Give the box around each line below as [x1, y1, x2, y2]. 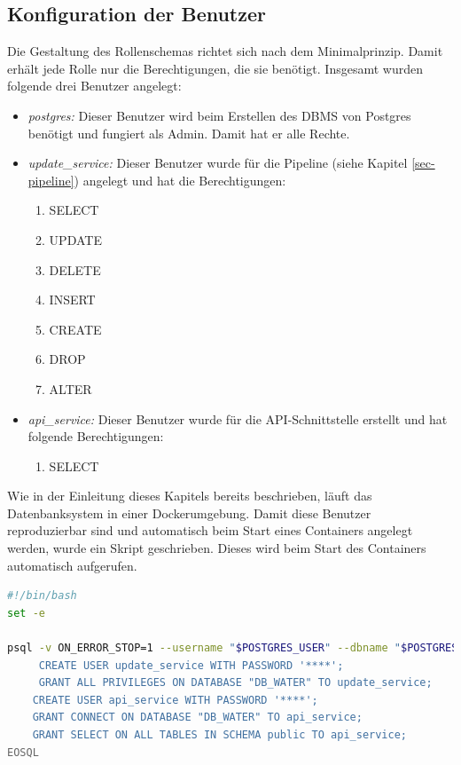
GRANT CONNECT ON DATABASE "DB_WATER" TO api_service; [32, 711, 363, 724]
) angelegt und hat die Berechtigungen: [74, 170, 286, 189]
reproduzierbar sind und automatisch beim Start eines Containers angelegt [7, 521, 413, 540]
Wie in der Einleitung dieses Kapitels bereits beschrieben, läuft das [7, 486, 372, 505]
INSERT [49, 290, 96, 309]
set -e [7, 606, 45, 619]
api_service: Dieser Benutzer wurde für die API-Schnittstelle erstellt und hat [27, 409, 448, 428]
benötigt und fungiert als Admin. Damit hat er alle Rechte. [27, 123, 350, 142]
